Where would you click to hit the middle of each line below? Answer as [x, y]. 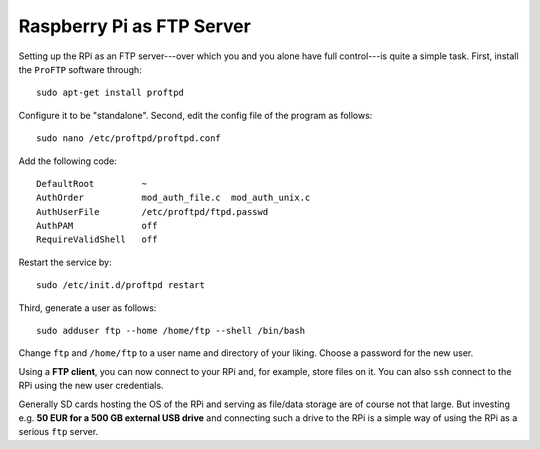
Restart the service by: [65, 262]
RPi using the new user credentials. [91, 386]
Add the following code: [67, 161]
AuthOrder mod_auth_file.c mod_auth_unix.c [173, 198]
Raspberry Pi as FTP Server [135, 26]
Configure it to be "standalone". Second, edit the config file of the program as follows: [195, 115]
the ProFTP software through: [80, 69]
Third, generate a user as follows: [87, 307]
